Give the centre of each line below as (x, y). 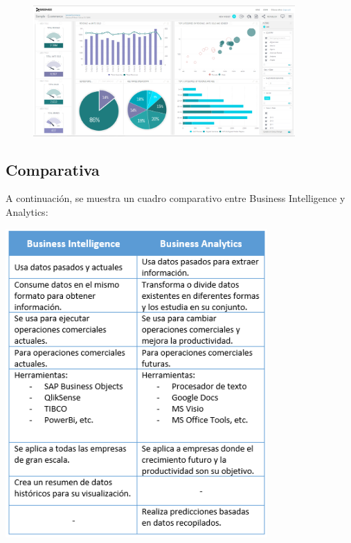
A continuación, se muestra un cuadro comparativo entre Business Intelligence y (175, 198)
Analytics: (27, 211)
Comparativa (53, 169)
